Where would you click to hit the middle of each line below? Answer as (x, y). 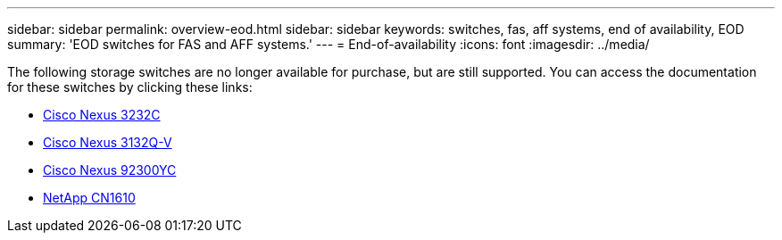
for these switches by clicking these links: (130, 87)
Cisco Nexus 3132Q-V (108, 142)
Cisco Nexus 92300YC (110, 170)
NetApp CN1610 (89, 198)
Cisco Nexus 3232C (102, 115)
